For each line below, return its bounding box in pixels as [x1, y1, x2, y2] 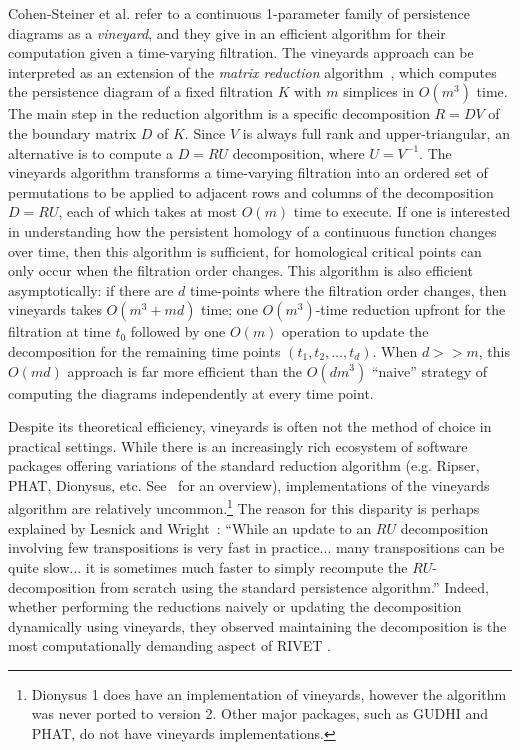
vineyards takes [8, 299, 102, 320]
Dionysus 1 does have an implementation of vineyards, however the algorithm [31, 683, 507, 704]
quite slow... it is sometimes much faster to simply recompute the [8, 556, 408, 577]
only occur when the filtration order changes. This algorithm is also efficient [8, 260, 473, 281]
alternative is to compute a [8, 142, 173, 163]
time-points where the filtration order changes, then [190, 279, 507, 300]
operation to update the [282, 321, 429, 342]
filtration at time [8, 321, 111, 342]
